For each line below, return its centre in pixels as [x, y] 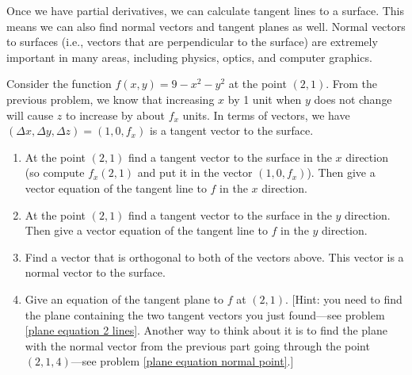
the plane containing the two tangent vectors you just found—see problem [205, 314]
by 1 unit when [265, 99]
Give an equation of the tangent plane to [124, 298]
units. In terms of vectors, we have [266, 115]
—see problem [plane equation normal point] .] [182, 361]
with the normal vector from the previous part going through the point [197, 345]
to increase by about [115, 115]
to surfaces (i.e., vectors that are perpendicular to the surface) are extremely [192, 42]
